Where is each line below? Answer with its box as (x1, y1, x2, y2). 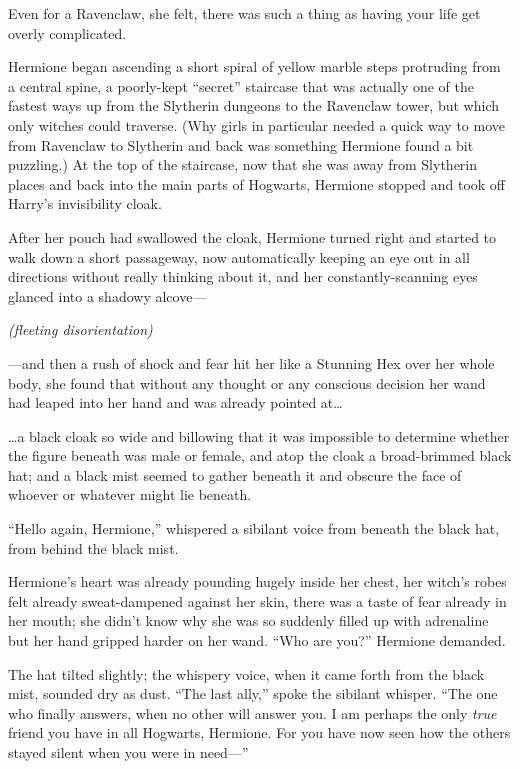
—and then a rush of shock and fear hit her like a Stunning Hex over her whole (8, 352, 495, 373)
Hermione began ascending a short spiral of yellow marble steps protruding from (8, 56, 501, 77)
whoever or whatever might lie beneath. (8, 484, 252, 505)
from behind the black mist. (8, 537, 179, 558)
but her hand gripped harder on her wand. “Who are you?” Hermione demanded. (8, 630, 506, 651)
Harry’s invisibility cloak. (8, 193, 162, 214)
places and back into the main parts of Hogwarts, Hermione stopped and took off (8, 173, 506, 194)
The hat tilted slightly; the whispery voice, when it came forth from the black (8, 663, 485, 684)
